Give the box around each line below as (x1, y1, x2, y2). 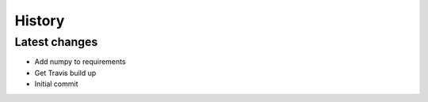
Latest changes (14, 35, 98, 49)
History (14, 12, 65, 29)
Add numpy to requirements (34, 57, 126, 66)
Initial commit (34, 79, 78, 89)
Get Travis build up (34, 68, 97, 77)
